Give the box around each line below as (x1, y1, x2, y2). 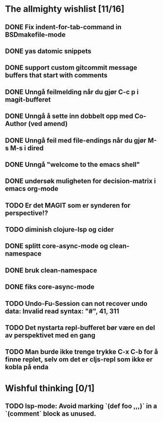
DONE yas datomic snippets (5, 47, 91, 55)
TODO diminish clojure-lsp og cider (5, 225, 114, 234)
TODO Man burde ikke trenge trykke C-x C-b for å (5, 348, 158, 356)
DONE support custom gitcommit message (5, 63, 138, 72)
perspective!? (5, 209, 49, 217)
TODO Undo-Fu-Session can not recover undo (5, 299, 147, 308)
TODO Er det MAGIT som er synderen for (5, 201, 130, 209)
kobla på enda (5, 363, 49, 371)
